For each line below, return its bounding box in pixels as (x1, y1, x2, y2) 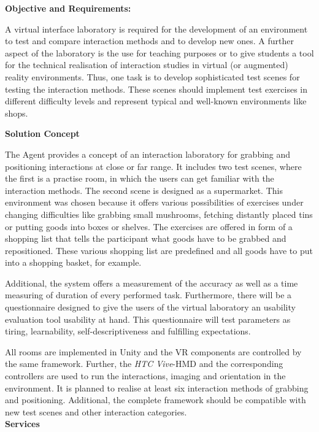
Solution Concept (5, 127, 80, 140)
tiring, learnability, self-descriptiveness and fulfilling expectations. (5, 325, 251, 337)
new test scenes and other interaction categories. (5, 405, 187, 418)
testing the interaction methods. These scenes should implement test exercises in (5, 82, 308, 95)
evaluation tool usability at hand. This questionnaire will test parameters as (5, 312, 291, 325)
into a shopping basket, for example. (5, 256, 142, 269)
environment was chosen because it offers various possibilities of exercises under (5, 196, 304, 209)
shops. (5, 106, 28, 119)
